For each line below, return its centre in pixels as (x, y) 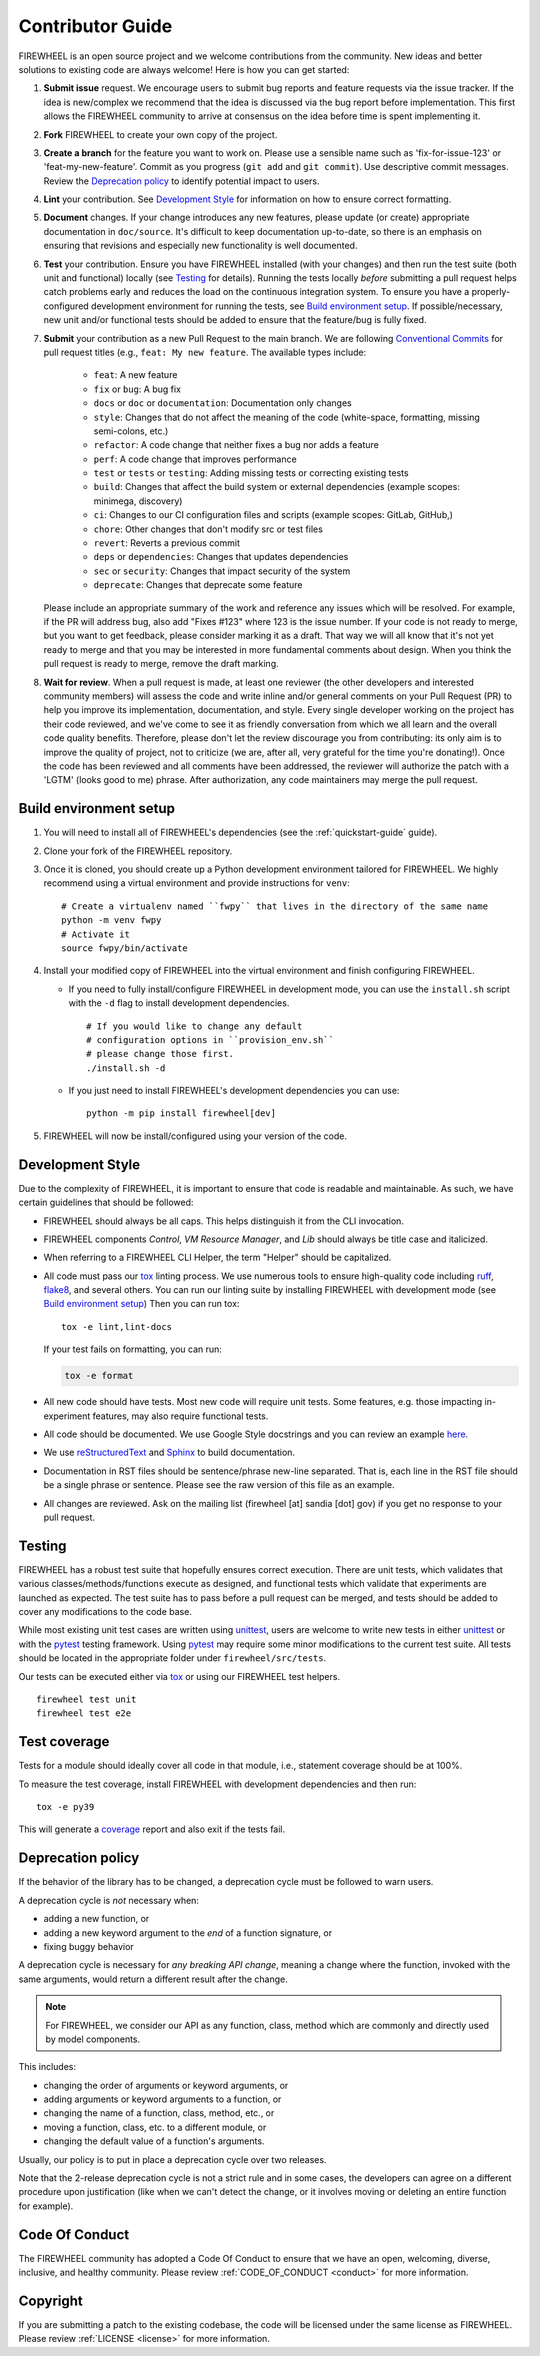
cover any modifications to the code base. (105, 1612)
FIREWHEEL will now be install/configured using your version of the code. (195, 1136)
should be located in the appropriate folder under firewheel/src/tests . (172, 1658)
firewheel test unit (86, 1699)
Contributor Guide (95, 26)
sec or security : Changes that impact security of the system (222, 571)
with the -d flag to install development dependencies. (179, 1003)
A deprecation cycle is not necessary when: (109, 1900)
